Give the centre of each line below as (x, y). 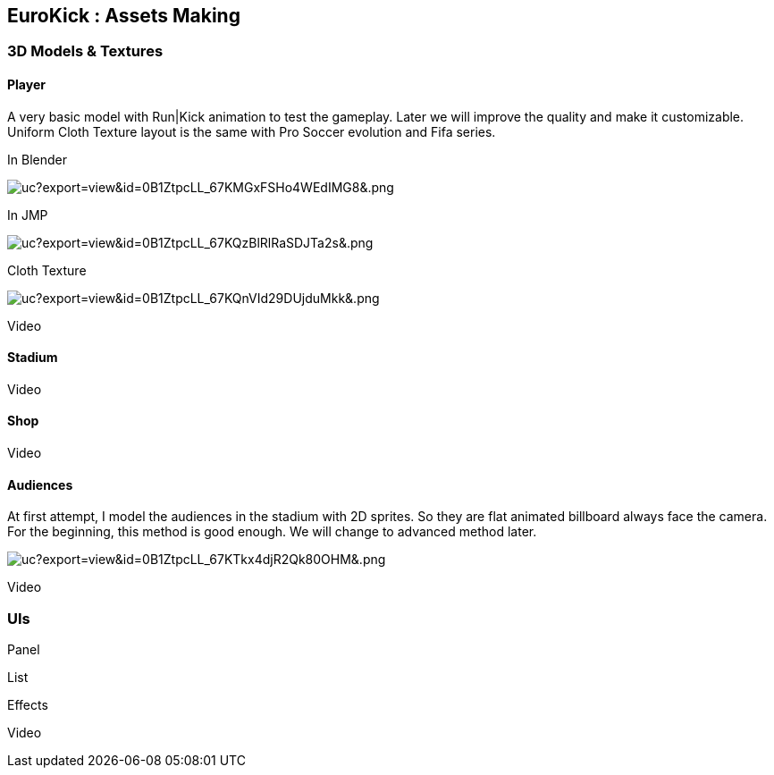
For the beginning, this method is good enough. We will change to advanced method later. (272, 532)
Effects (28, 705)
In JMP (28, 215)
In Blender (37, 159)
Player (26, 85)
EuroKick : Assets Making (124, 16)
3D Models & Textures (85, 51)
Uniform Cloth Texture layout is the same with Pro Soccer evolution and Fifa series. (252, 131)
